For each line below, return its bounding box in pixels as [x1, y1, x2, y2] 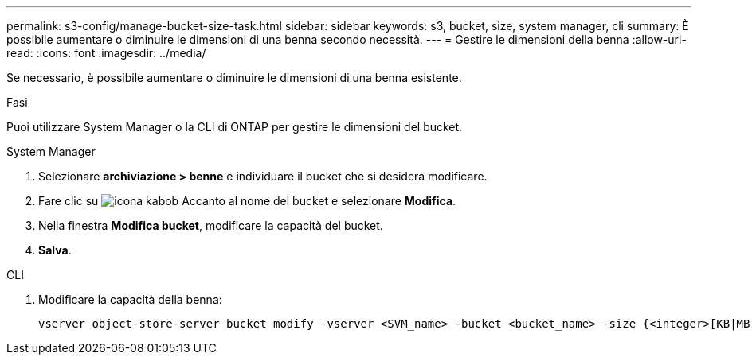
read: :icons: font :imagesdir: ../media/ [6, 46, 206, 60]
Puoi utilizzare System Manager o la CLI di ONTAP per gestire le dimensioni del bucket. [6, 120, 463, 134]
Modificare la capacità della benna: [38, 293, 222, 306]
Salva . [38, 243, 72, 257]
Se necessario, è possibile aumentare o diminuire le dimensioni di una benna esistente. [6, 71, 462, 84]
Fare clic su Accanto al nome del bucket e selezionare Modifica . [38, 194, 456, 208]
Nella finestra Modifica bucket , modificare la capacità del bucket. [38, 219, 383, 232]
